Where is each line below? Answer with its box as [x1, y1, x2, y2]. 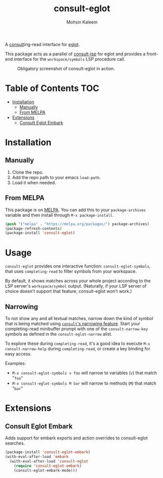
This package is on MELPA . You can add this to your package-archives [5, 206, 146, 213]
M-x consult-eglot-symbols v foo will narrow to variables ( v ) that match [12, 370, 157, 376]
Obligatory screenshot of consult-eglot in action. [17, 66, 115, 71]
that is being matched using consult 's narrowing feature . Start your [5, 321, 141, 327]
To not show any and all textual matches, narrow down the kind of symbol [5, 316, 154, 321]
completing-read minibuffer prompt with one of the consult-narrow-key [5, 326, 148, 332]
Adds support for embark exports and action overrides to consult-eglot [5, 435, 148, 441]
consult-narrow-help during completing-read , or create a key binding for [5, 346, 150, 352]
